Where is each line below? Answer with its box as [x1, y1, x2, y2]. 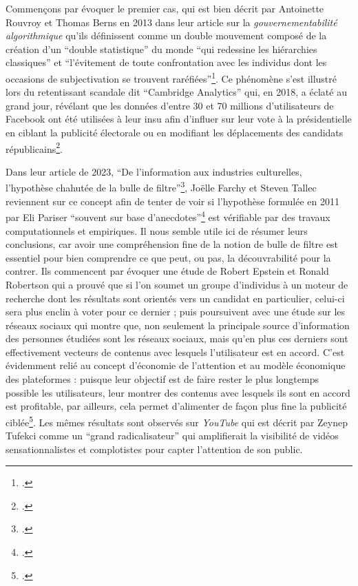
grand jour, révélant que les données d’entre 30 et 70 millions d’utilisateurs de [6, 98, 334, 112]
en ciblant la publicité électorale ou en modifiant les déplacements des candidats [6, 125, 344, 139]
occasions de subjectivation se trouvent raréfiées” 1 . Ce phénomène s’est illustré [6, 69, 337, 85]
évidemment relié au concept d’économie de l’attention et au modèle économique [6, 358, 346, 373]
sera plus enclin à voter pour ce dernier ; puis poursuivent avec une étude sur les [6, 304, 346, 319]
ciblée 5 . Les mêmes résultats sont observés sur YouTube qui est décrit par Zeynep [6, 412, 348, 429]
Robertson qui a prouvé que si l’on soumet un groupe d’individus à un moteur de [6, 277, 348, 291]
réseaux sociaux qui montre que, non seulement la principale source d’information [6, 317, 350, 332]
